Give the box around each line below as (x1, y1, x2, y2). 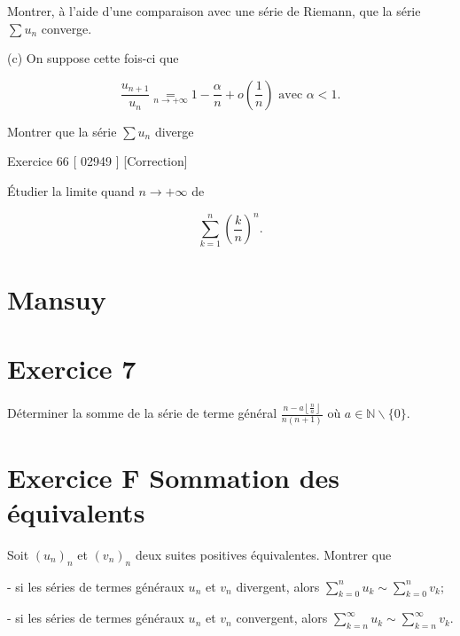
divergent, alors (236, 577, 320, 595)
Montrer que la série (7, 122, 117, 140)
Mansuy (7, 280, 106, 317)
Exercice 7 (7, 349, 136, 386)
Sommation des (149, 459, 340, 495)
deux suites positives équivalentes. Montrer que (135, 545, 392, 563)
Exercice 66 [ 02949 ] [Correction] (7, 152, 188, 170)
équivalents (7, 493, 145, 530)
